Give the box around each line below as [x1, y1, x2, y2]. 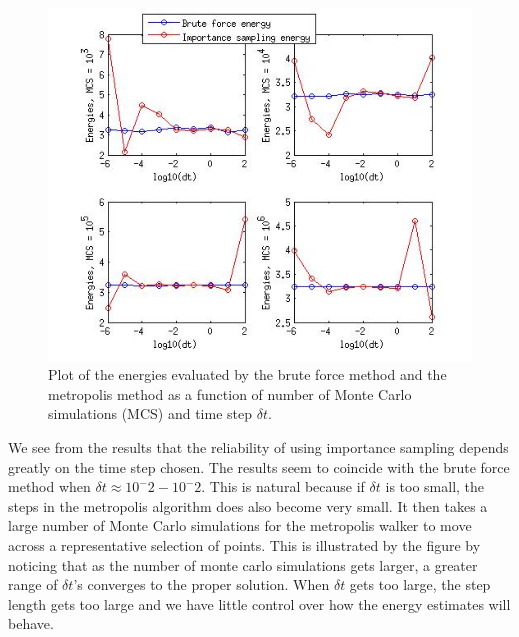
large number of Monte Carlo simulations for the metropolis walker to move [8, 515, 472, 536]
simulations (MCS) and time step [48, 403, 253, 424]
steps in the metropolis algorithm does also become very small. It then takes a [8, 495, 488, 516]
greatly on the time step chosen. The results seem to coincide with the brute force [8, 456, 510, 477]
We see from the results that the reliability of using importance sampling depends [8, 437, 509, 458]
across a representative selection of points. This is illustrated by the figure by [8, 534, 481, 555]
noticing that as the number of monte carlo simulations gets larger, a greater [8, 554, 478, 575]
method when [8, 476, 91, 497]
